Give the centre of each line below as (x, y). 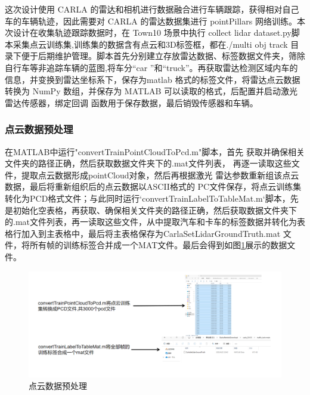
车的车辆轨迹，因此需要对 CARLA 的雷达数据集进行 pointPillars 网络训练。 (151, 21)
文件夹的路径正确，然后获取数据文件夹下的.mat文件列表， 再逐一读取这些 (148, 163)
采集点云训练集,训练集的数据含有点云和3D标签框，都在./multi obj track (150, 44)
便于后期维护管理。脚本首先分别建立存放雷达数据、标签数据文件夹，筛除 (163, 56)
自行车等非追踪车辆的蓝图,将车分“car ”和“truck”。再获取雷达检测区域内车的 (151, 67)
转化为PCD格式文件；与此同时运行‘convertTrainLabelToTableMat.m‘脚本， (148, 198)
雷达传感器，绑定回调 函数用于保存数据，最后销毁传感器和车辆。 (131, 102)
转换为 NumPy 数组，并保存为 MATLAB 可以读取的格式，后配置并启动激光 (151, 91)
